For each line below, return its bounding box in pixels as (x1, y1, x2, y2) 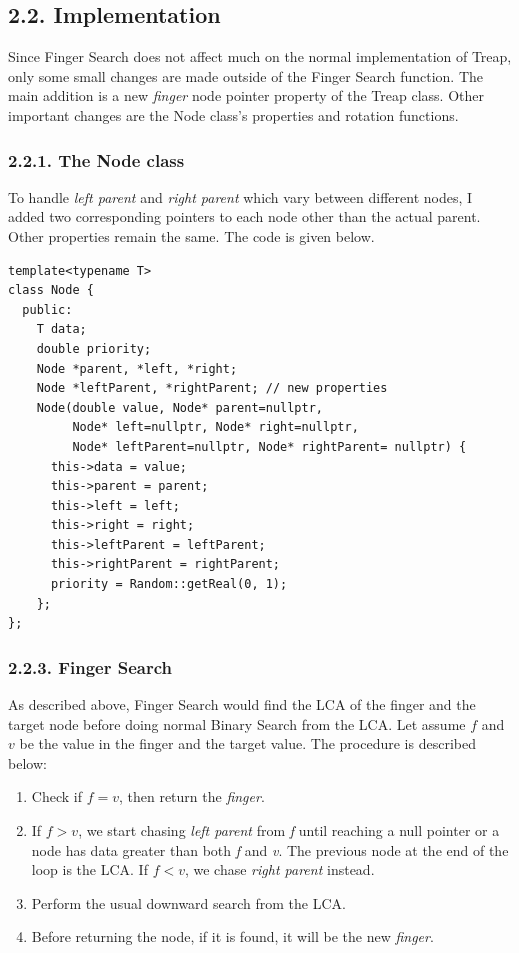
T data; (36, 322, 87, 337)
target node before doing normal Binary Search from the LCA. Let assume (8, 713, 466, 734)
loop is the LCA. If (31, 859, 148, 880)
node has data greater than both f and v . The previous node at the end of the (31, 839, 509, 860)
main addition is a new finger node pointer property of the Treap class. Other (8, 85, 484, 106)
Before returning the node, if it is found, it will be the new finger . (31, 926, 434, 947)
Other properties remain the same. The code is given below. (8, 225, 375, 246)
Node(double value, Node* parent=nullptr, (36, 400, 323, 415)
